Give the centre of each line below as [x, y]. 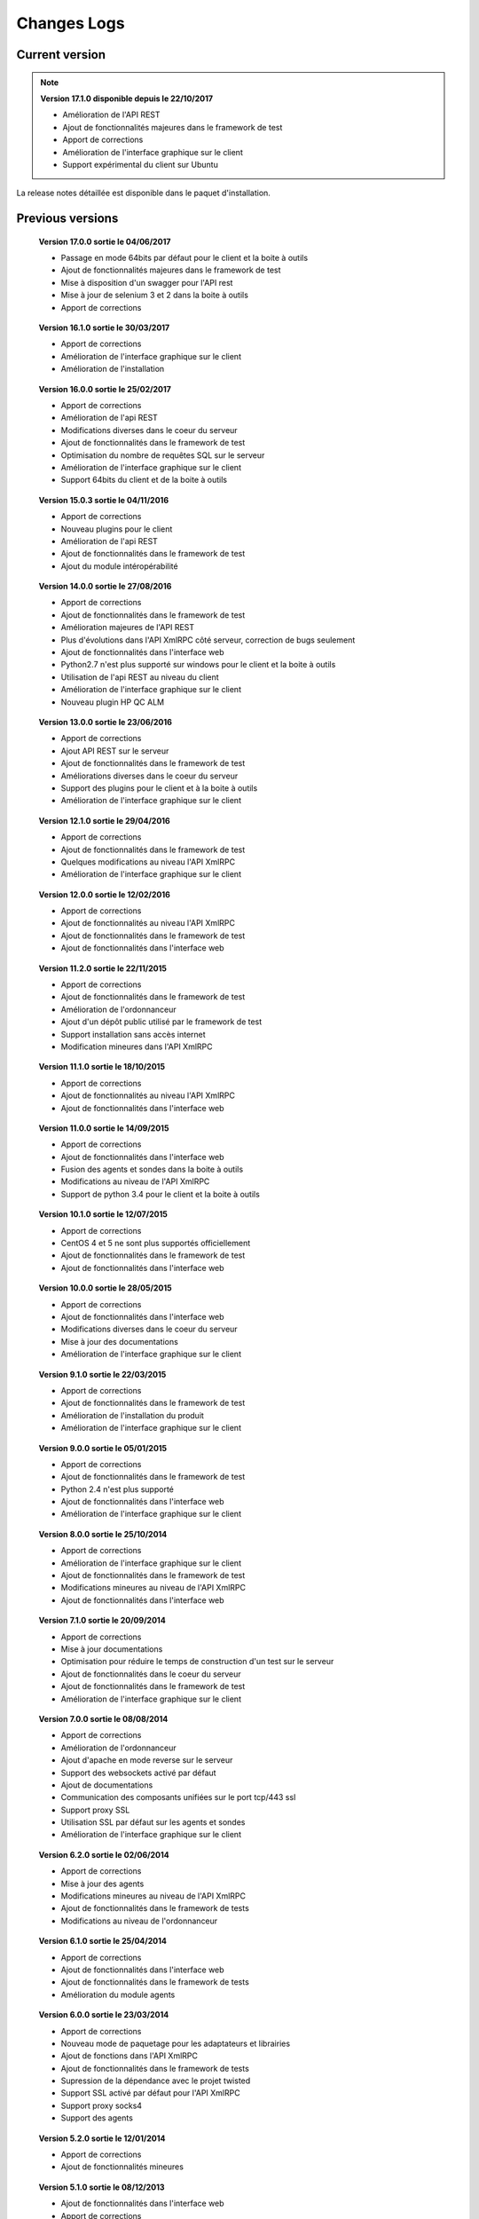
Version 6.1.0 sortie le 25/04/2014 [103, 1941]
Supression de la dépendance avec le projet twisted [156, 2081]
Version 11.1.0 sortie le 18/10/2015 [102, 1067]
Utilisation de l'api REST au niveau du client [140, 677]
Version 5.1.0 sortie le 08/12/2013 [102, 2187]
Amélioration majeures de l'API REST [128, 628]
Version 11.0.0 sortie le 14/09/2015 [104, 1128]
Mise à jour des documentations [120, 1341]
